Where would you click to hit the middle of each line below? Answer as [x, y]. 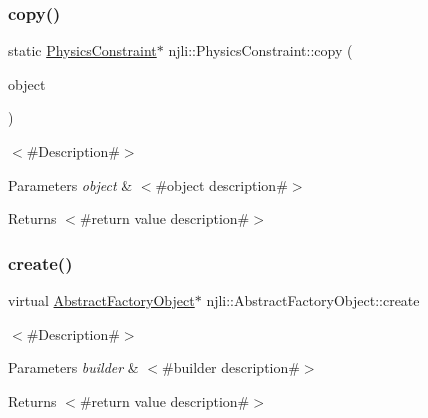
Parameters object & [70, 184]
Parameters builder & [73, 367]
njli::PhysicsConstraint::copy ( [260, 50]
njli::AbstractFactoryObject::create [313, 300]
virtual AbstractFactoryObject [101, 300]
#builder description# [231, 367]
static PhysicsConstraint [82, 50]
